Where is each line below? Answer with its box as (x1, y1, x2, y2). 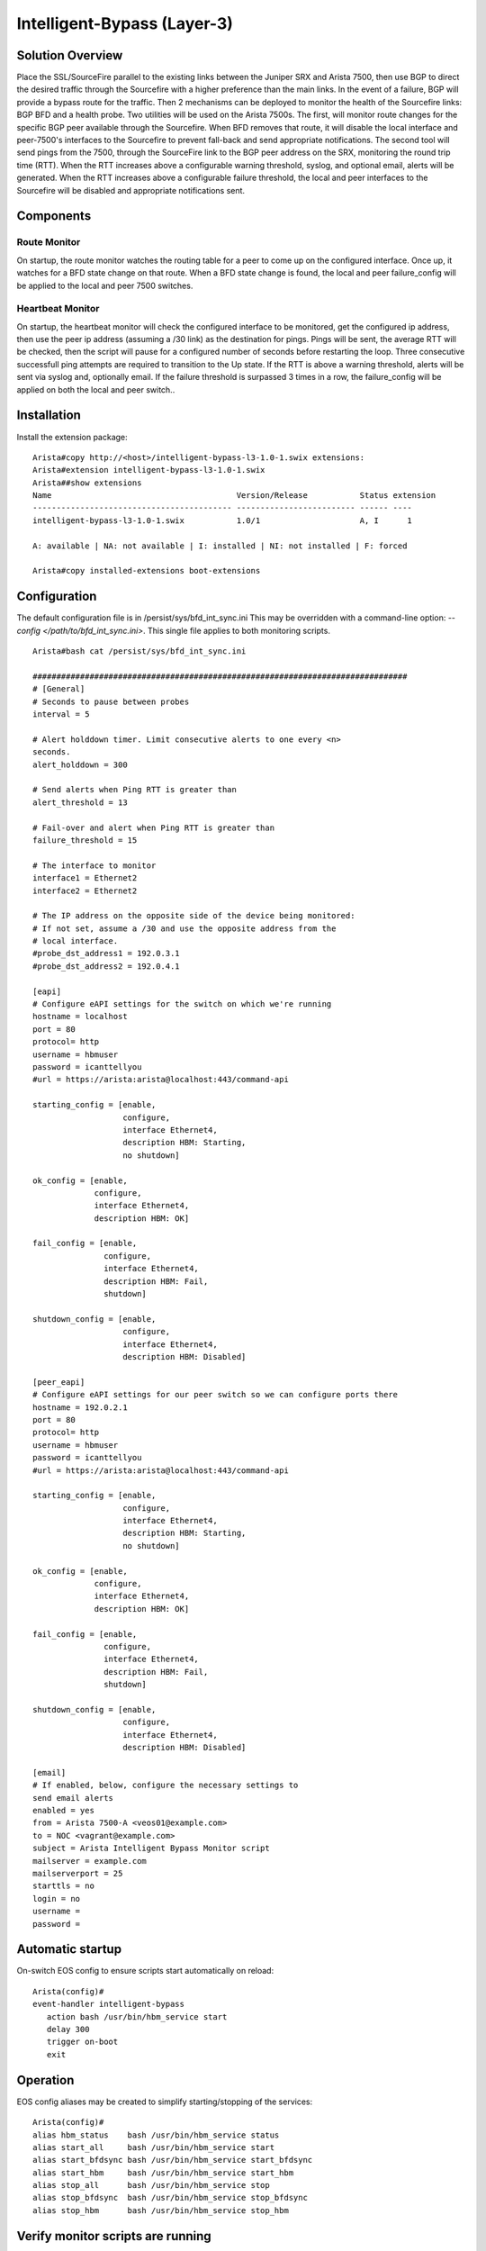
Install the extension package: (16, 431, 128, 442)
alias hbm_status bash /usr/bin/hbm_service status (32, 2129, 280, 2140)
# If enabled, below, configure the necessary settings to (32, 1780, 299, 1791)
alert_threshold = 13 (32, 797, 128, 808)
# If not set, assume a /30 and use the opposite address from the (32, 923, 337, 934)
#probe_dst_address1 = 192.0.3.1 (32, 948, 180, 959)
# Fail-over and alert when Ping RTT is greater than (32, 822, 274, 833)
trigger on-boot (46, 2037, 119, 2048)
